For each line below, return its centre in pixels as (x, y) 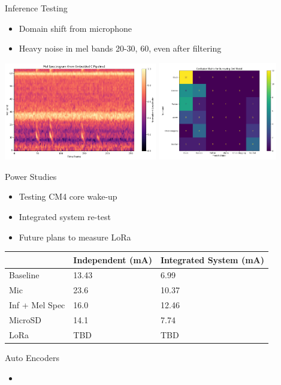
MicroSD (25, 319)
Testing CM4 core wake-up (68, 196)
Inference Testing (36, 8)
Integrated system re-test (65, 216)
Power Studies (31, 176)
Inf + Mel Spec (37, 305)
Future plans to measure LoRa (75, 237)
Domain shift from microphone (75, 28)
